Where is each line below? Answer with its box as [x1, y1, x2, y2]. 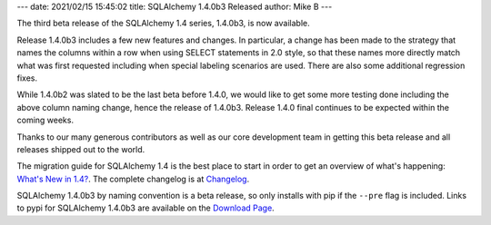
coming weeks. [16, 114, 75, 126]
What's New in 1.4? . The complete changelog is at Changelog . [16, 173, 250, 184]
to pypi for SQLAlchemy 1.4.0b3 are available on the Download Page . [16, 202, 275, 213]
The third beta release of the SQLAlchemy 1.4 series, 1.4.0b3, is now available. [16, 18, 310, 29]
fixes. [16, 73, 38, 83]
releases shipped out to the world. [16, 143, 145, 154]
